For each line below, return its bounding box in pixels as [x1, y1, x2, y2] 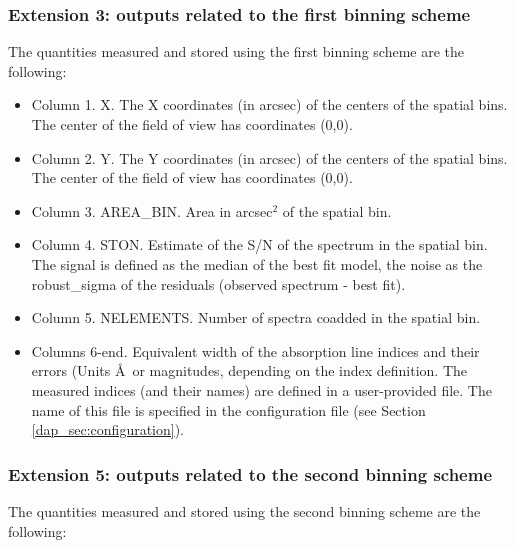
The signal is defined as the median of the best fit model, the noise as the [31, 253, 483, 274]
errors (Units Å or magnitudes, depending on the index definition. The [31, 360, 468, 381]
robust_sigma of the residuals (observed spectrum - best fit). [31, 273, 406, 294]
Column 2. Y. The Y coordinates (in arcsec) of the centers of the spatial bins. [31, 147, 508, 168]
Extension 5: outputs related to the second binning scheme [8, 461, 493, 486]
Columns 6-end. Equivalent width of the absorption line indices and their [31, 340, 480, 361]
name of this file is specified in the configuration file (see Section [31, 399, 426, 420]
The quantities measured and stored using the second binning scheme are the [8, 500, 481, 521]
